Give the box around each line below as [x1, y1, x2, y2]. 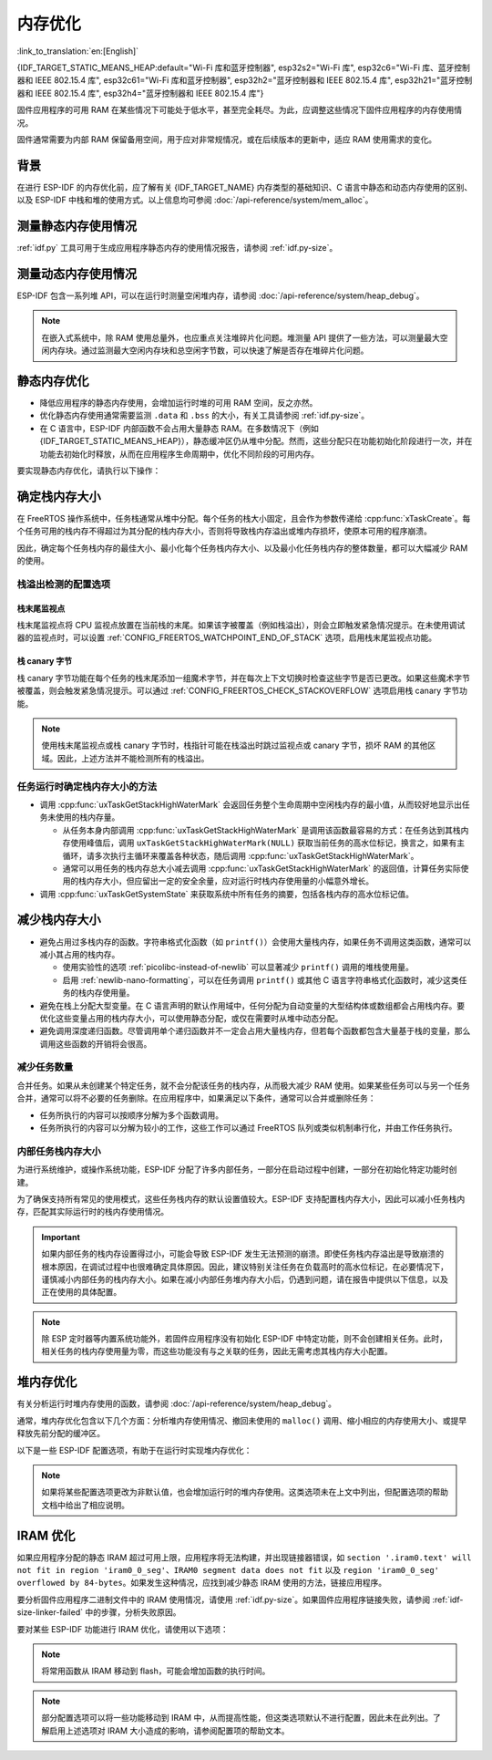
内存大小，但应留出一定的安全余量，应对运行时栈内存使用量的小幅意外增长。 [86, 875, 374, 886]
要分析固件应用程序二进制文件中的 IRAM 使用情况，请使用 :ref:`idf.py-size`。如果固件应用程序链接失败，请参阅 [16, 1594, 431, 1605]
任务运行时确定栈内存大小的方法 [16, 780, 158, 792]
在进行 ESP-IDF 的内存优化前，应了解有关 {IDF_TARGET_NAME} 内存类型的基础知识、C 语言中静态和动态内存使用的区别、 [16, 181, 473, 192]
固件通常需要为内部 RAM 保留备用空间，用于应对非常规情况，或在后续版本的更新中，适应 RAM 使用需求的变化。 [16, 133, 437, 145]
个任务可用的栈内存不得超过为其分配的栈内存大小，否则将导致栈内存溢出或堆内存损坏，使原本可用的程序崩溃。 [16, 525, 432, 537]
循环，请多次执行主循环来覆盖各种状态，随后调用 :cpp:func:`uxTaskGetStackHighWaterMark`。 [62, 850, 419, 861]
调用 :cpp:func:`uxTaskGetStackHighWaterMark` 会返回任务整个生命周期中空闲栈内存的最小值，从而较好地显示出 [39, 799, 462, 810]
